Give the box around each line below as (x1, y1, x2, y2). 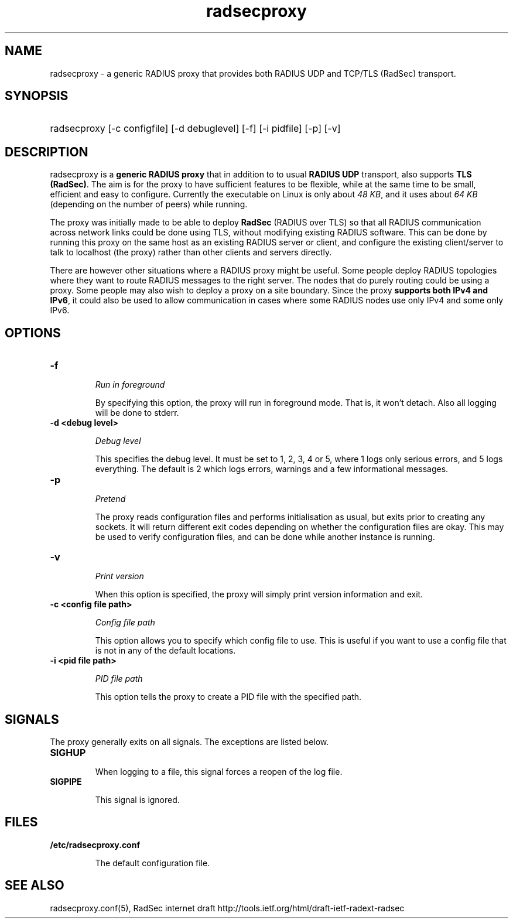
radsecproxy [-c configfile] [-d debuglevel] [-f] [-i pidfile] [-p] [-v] (50, 122, 341, 135)
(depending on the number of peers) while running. (50, 199, 248, 210)
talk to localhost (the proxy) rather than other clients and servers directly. (50, 247, 332, 258)
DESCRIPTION (5, 144, 88, 159)
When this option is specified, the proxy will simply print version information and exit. (95, 589, 423, 600)
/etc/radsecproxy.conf (50, 839, 140, 850)
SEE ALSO (5, 878, 64, 893)
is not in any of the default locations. (95, 645, 236, 656)
